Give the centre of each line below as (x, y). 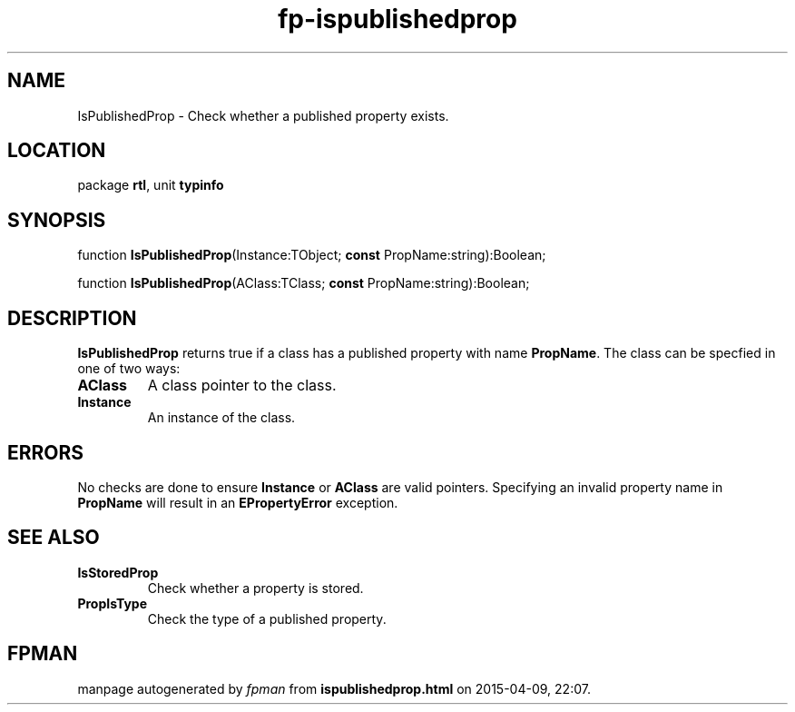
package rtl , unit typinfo (151, 185)
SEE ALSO (54, 538)
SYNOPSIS (57, 220)
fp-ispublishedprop (397, 19)
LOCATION (57, 151)
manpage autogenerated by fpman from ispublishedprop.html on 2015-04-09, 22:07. (334, 688)
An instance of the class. (221, 418)
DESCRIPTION (72, 318)
